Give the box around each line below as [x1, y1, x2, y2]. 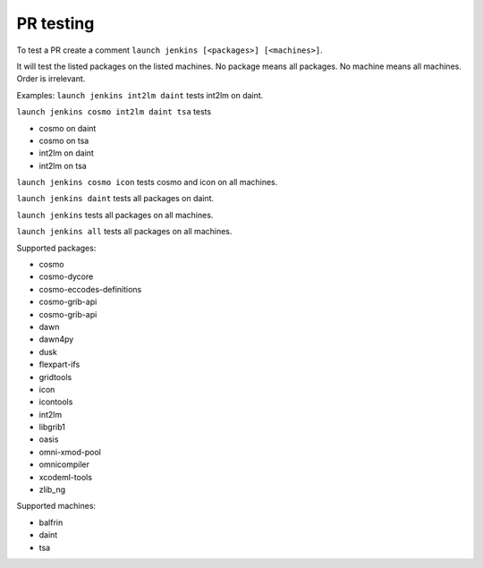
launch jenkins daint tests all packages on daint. [16, 193, 215, 204]
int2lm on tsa [38, 160, 87, 171]
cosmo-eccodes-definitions [38, 284, 142, 294]
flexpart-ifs [38, 359, 80, 370]
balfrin [38, 517, 64, 528]
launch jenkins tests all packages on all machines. [16, 209, 214, 220]
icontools [38, 396, 73, 407]
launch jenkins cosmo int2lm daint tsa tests [16, 106, 212, 117]
